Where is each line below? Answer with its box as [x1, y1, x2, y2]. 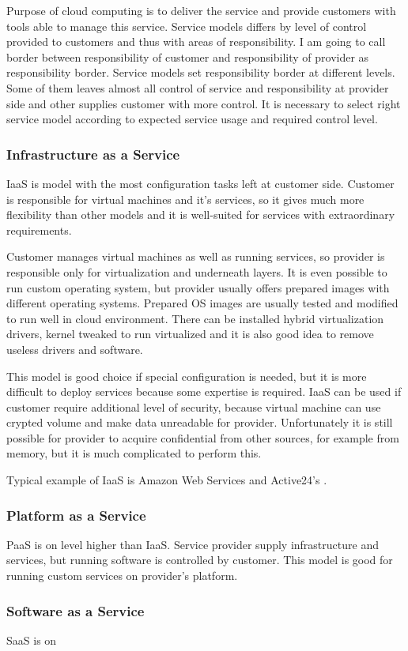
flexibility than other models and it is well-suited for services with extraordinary [6, 206, 395, 223]
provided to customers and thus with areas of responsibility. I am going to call [6, 33, 386, 50]
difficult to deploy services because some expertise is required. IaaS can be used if [6, 383, 402, 400]
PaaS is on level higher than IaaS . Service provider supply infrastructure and [6, 536, 379, 552]
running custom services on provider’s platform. [6, 567, 238, 584]
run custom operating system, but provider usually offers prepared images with [6, 279, 390, 295]
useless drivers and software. [6, 341, 143, 357]
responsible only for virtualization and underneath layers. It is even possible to [6, 263, 387, 280]
